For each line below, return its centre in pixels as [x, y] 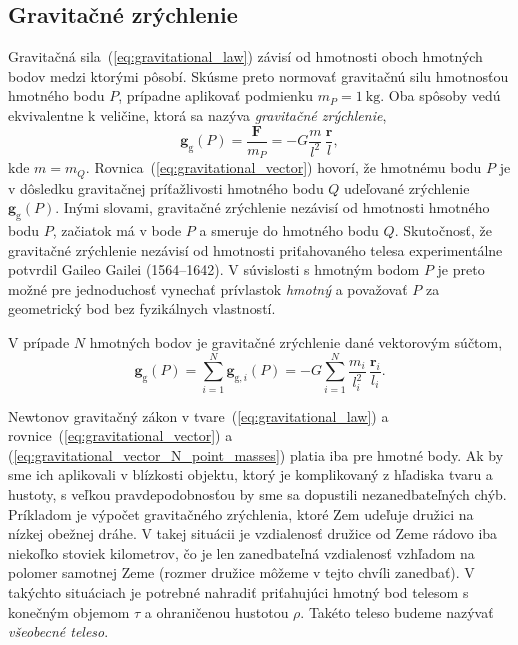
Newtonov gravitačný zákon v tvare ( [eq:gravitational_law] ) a [198, 415]
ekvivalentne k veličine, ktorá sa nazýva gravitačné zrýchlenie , [197, 114]
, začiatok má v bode [117, 229]
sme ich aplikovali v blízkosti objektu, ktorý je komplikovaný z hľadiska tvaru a [250, 474]
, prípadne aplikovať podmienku [216, 95]
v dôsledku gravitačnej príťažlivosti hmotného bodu [166, 187]
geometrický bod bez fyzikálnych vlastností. [142, 308]
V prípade [39, 341]
